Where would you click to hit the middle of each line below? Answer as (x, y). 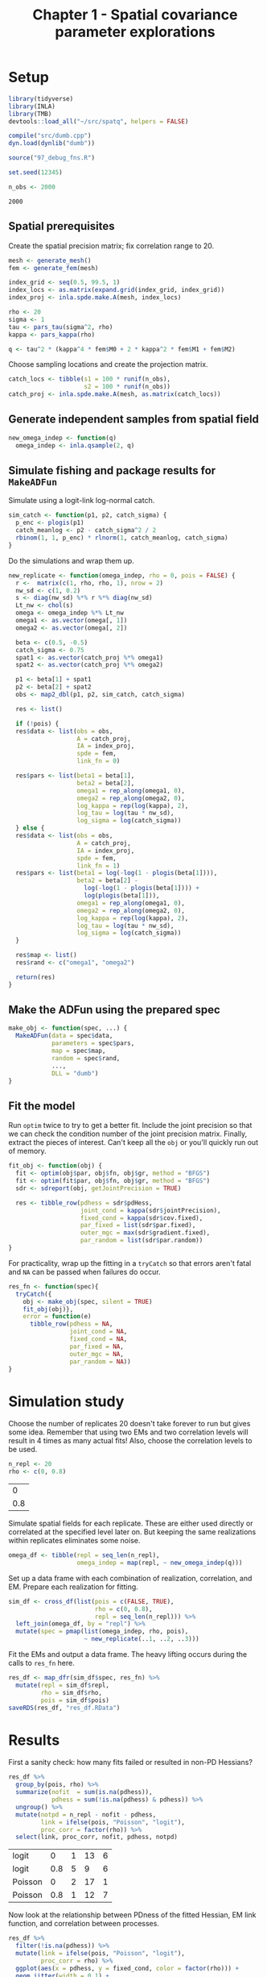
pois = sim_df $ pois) (75, 1700)
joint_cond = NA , (99, 1332)
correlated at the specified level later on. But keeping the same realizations (132, 1532)
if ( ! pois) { (37, 723)
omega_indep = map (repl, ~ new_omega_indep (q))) (160, 1563)
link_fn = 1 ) (99, 866)
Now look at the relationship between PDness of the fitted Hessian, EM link (132, 1915)
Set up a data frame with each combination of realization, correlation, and (130, 1578)
